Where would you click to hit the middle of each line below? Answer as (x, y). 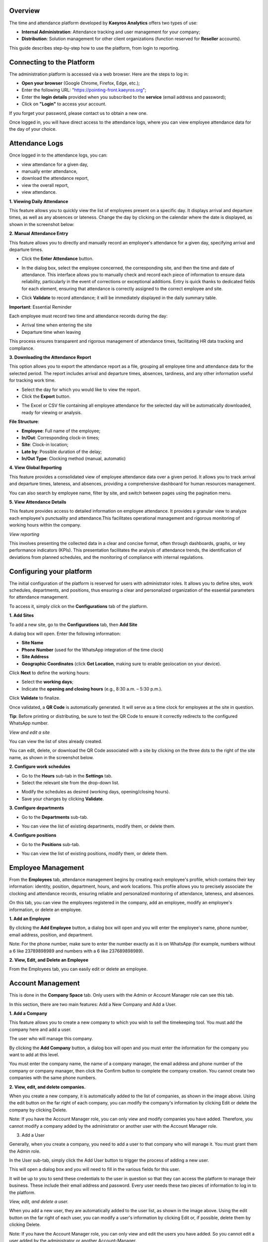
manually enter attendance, (50, 171)
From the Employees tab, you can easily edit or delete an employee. (78, 969)
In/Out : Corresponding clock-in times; (61, 438)
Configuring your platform (51, 571)
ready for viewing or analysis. (52, 412)
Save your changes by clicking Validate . (63, 799)
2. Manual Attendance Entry (39, 233)
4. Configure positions (33, 835)
